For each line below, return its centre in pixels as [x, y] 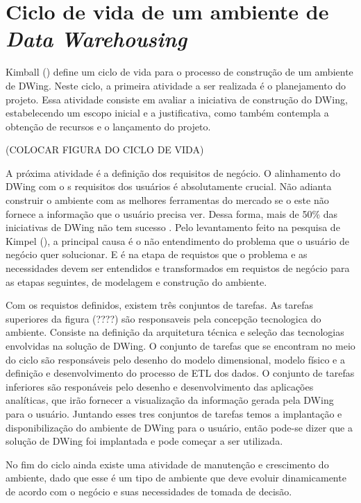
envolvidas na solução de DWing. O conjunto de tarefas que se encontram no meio [180, 346]
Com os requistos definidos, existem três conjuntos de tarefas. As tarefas [160, 305]
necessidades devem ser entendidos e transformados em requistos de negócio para [178, 268]
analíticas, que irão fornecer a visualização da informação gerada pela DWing [170, 400]
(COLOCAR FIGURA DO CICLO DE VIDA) [105, 150]
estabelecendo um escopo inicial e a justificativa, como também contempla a [167, 113]
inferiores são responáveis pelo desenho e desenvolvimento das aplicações [160, 386]
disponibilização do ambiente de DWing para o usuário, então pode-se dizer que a [179, 427]
